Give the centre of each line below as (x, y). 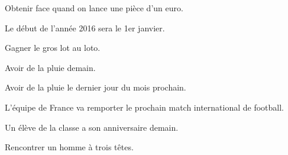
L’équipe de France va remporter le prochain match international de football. (144, 107)
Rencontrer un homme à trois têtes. (69, 147)
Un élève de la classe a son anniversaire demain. (92, 127)
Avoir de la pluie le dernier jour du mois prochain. (96, 87)
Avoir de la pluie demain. (50, 67)
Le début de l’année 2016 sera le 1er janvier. (85, 28)
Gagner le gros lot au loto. (53, 48)
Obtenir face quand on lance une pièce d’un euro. (94, 8)
